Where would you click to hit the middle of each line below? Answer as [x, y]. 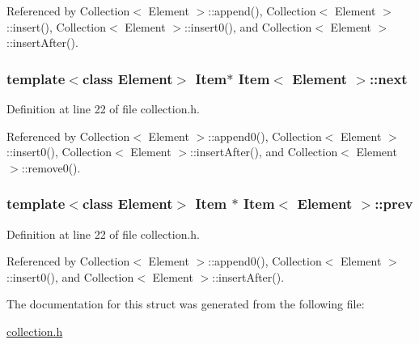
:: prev [394, 204]
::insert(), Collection [57, 26]
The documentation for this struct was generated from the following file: [186, 304]
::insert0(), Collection [59, 152]
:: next [388, 78]
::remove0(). [51, 167]
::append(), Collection [262, 11]
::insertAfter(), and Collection [264, 152]
